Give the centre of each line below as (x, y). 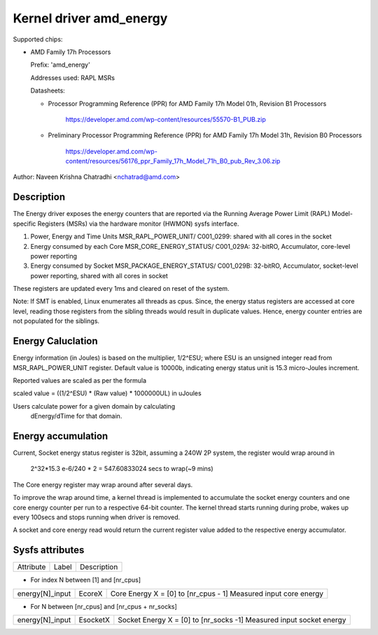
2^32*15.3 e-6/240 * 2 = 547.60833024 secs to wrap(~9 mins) (122, 469)
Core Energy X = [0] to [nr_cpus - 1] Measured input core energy (217, 594)
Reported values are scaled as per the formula (80, 380)
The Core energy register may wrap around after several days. (103, 484)
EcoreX (91, 594)
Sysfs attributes (49, 550)
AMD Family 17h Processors (71, 52)
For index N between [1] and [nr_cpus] (86, 580)
